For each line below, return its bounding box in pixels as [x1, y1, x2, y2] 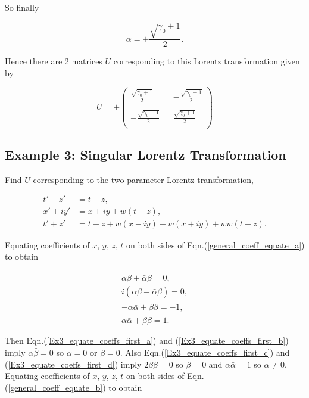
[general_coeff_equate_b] [8, 381, 103, 393]
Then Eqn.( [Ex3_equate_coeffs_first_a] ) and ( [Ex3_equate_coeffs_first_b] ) [5, 334, 289, 347]
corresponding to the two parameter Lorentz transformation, [33, 173, 254, 185]
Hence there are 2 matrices [5, 55, 102, 67]
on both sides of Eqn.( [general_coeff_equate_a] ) [126, 238, 305, 251]
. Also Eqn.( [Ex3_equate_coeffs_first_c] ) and [120, 346, 290, 359]
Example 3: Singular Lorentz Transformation [5, 145, 286, 163]
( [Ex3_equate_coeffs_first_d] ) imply [5, 357, 142, 370]
